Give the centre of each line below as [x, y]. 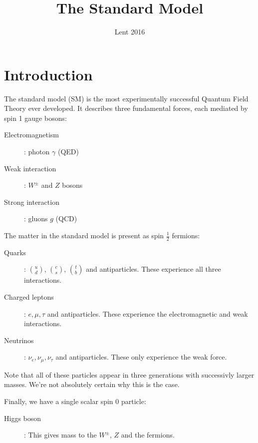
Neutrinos [19, 340]
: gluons [36, 219]
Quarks [15, 252]
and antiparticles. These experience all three [153, 269]
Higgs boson [23, 418]
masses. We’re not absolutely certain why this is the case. [92, 384]
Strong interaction [32, 202]
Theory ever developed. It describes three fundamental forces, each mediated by [126, 108]
